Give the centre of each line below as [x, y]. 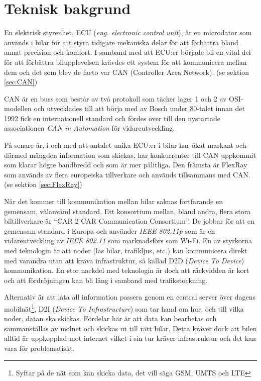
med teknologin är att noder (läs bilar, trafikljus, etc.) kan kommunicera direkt [126, 250]
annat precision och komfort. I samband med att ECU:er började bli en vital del [127, 52]
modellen [18, 108]
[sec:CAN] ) [21, 82]
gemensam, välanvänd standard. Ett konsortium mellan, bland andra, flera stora [127, 211]
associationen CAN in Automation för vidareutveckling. [89, 128]
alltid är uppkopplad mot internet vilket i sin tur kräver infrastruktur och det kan [130, 338]
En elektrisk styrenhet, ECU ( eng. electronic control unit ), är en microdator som [128, 32]
